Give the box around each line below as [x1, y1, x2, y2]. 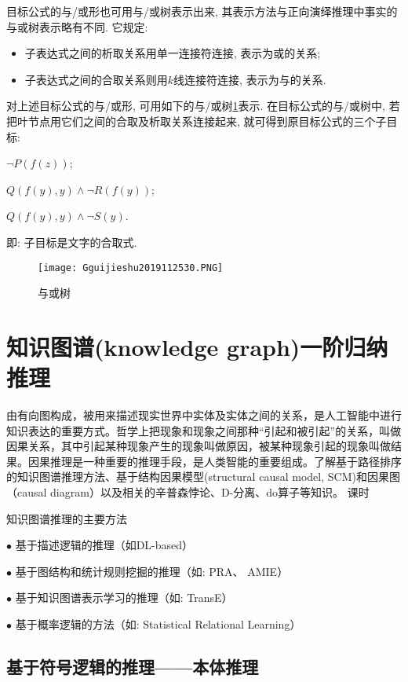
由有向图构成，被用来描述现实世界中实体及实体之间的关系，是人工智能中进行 [6, 407, 402, 423]
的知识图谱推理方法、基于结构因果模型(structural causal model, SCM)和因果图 [6, 468, 400, 485]
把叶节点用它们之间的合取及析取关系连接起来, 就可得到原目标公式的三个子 [6, 112, 387, 129]
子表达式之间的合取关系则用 [24, 71, 168, 87]
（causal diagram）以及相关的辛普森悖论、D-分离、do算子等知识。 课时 [6, 484, 370, 500]
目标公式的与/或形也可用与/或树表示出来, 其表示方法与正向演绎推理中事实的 [6, 3, 398, 19]
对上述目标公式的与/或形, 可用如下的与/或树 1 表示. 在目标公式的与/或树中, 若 [6, 97, 400, 114]
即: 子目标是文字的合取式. [6, 233, 137, 250]
